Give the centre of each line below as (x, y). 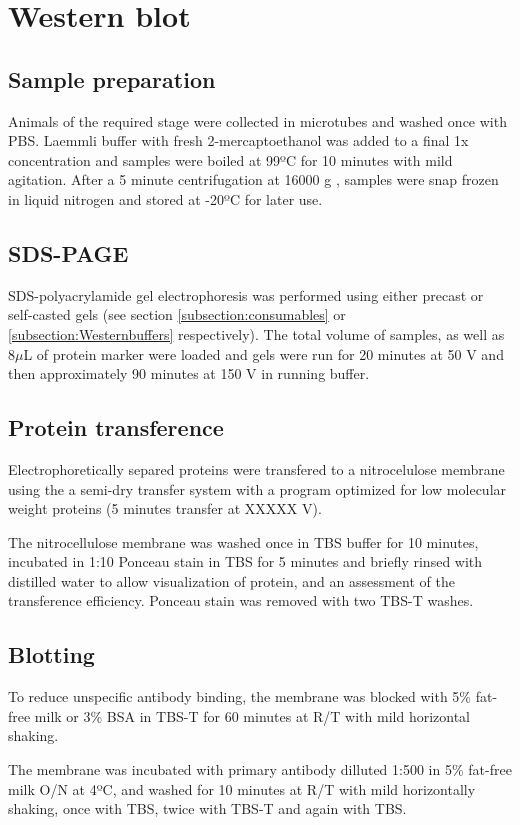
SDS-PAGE (68, 252)
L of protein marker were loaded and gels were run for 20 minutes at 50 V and (263, 353)
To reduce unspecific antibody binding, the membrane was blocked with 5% (240, 696)
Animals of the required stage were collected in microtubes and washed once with (257, 120)
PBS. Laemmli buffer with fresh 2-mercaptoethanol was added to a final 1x (238, 140)
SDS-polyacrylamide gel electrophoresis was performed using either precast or (246, 294)
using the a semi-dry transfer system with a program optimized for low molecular (257, 488)
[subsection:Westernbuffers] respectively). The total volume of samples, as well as (256, 333)
